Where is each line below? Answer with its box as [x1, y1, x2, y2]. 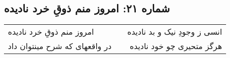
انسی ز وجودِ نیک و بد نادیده [127, 26, 222, 38]
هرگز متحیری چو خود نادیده [129, 40, 222, 52]
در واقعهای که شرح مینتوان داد [8, 40, 112, 52]
